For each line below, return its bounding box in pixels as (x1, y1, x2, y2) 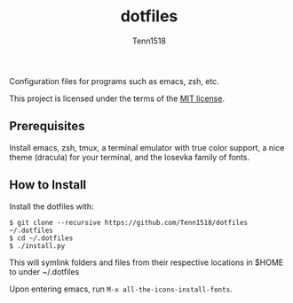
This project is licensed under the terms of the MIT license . (9, 93, 225, 104)
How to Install (9, 177, 87, 192)
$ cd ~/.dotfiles (9, 233, 74, 243)
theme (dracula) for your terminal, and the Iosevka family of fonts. (9, 151, 250, 162)
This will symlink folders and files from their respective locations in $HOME (9, 257, 284, 268)
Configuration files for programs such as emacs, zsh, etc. (9, 75, 219, 86)
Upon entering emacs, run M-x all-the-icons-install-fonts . (9, 284, 233, 294)
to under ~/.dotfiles (9, 266, 80, 276)
